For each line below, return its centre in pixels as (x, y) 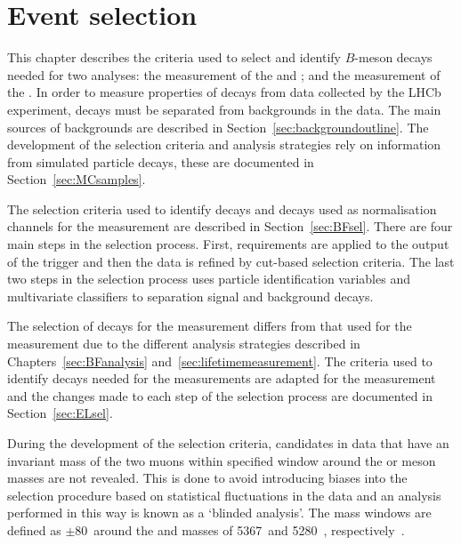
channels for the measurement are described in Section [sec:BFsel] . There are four (230, 226)
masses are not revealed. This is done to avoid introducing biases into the (207, 478)
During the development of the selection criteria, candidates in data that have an (228, 443)
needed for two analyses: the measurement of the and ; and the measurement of (224, 74)
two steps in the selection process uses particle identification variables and (209, 279)
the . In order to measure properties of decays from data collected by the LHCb (224, 92)
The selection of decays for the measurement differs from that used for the (210, 326)
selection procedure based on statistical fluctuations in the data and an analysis (224, 495)
